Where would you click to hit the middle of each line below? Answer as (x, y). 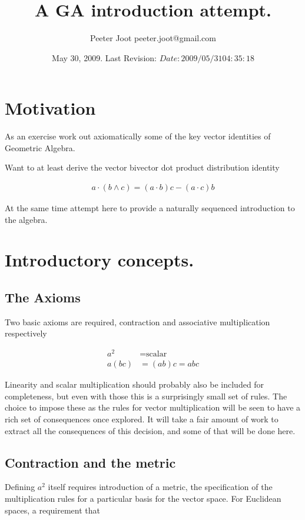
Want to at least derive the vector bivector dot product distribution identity (142, 167)
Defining (20, 487)
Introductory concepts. (100, 260)
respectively (26, 333)
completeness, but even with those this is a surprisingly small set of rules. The (146, 396)
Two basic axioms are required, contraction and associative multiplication (137, 321)
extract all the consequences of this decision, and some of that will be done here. (150, 430)
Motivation (50, 108)
